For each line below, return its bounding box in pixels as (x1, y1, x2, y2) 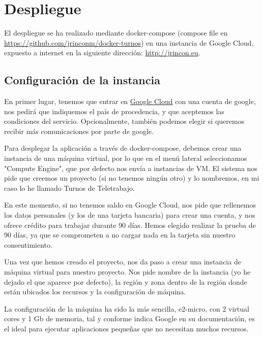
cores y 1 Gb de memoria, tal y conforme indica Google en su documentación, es (4, 313, 255, 324)
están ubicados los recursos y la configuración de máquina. (4, 286, 186, 297)
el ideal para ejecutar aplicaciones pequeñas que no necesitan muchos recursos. (4, 323, 249, 333)
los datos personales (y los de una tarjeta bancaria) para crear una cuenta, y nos (4, 210, 255, 220)
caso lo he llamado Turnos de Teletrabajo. (4, 182, 135, 193)
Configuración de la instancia (4, 72, 160, 88)
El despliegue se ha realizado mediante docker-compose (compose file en (4, 27, 228, 38)
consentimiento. (4, 239, 52, 250)
